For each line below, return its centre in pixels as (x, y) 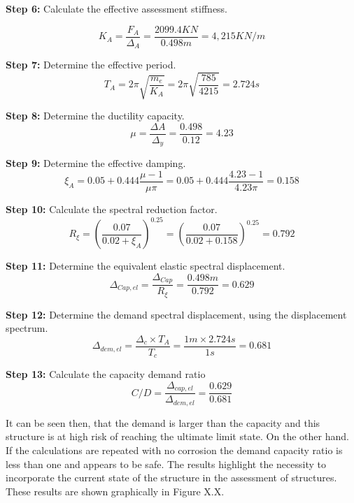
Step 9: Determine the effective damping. (96, 163)
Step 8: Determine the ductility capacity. (95, 116)
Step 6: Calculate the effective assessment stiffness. (117, 8)
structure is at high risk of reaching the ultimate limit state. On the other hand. (177, 436)
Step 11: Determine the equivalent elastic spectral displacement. (146, 266)
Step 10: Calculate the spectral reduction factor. (112, 209)
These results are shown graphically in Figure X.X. (115, 491)
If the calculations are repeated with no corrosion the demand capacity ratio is (174, 450)
